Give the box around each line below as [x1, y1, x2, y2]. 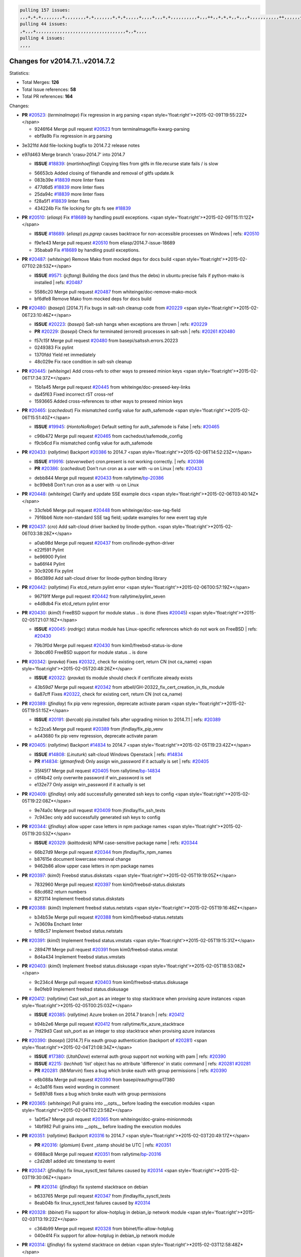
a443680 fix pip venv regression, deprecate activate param [34, 733, 158, 739]
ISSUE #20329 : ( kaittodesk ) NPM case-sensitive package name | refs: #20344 [34, 840, 198, 846]
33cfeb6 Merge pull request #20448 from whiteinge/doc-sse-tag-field [34, 507, 181, 513]
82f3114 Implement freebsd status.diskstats [34, 895, 125, 902]
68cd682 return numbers [34, 888, 87, 894]
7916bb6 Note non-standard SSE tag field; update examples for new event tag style [34, 514, 207, 520]
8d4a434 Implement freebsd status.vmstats [34, 953, 125, 960]
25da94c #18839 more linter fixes [34, 191, 105, 197]
